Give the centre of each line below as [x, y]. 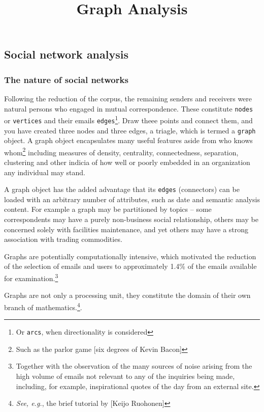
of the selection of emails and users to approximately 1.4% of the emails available [130, 266]
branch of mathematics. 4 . [43, 306]
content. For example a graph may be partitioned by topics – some [108, 209]
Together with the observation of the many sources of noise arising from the [134, 366]
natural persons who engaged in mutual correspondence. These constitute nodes [129, 108]
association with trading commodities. [63, 239]
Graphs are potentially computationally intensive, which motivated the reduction [130, 256]
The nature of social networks [66, 79]
